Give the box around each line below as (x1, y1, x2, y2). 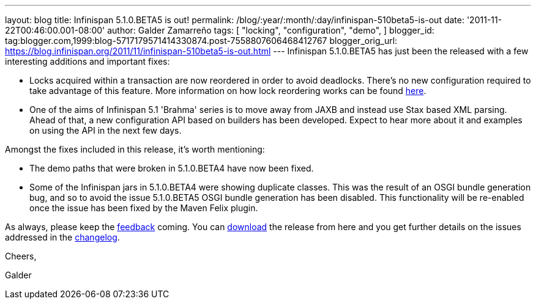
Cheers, (5, 251, 37, 261)
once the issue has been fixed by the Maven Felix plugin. (29, 203, 258, 213)
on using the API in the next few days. (29, 125, 182, 136)
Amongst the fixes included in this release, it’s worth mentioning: (5, 144, 265, 154)
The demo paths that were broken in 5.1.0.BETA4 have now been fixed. (29, 163, 314, 173)
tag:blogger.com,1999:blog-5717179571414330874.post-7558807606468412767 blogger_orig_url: (5, 35, 398, 46)
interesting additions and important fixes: (5, 56, 170, 67)
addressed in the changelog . (5, 232, 120, 242)
